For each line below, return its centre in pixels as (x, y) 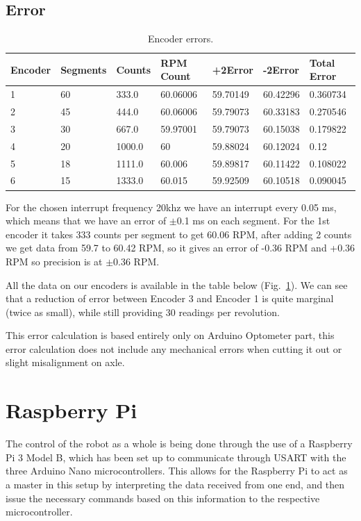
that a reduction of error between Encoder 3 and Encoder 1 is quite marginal (170, 298)
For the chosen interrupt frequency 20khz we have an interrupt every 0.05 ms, (171, 207)
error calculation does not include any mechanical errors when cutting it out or (174, 348)
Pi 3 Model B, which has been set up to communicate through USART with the (176, 457)
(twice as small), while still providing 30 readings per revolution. (143, 312)
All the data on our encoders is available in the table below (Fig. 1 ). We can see (177, 284)
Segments (84, 69)
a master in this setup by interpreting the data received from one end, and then (175, 484)
